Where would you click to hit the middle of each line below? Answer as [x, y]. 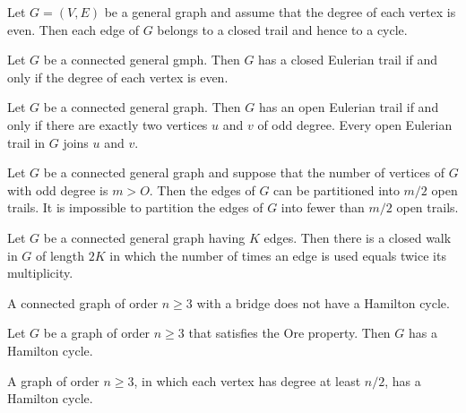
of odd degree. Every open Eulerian [355, 124]
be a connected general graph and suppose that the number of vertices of [244, 172]
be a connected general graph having [144, 237]
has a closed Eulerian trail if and [348, 60]
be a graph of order [97, 333]
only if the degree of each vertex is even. [118, 77]
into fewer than [323, 207]
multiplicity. [40, 273]
